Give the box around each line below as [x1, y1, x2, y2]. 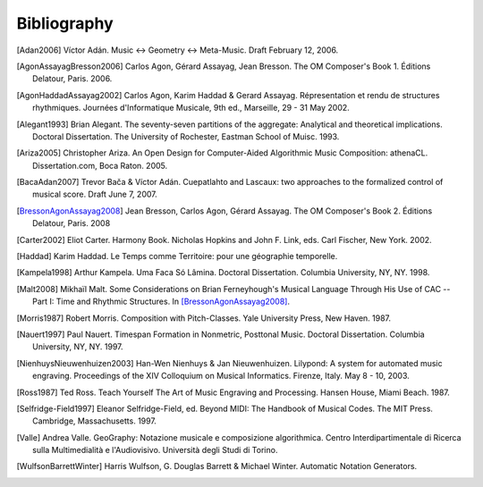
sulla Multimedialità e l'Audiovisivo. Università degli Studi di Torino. [32, 445, 278, 456]
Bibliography [16, 13, 114, 33]
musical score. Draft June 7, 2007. [32, 189, 157, 200]
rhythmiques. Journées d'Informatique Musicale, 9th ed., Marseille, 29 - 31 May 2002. [32, 103, 351, 113]
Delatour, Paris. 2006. [32, 73, 113, 84]
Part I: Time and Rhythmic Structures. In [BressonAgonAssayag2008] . [32, 296, 291, 307]
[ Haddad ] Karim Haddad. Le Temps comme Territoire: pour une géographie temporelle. [16, 251, 338, 262]
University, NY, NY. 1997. [32, 341, 124, 352]
